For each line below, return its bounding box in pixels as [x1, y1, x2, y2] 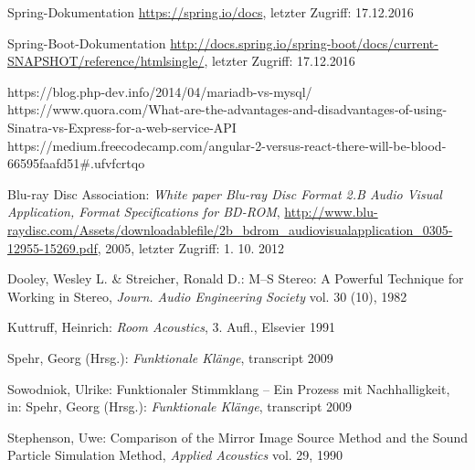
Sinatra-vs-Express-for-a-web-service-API [7, 117, 237, 136]
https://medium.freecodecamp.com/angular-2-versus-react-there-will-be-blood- [7, 135, 447, 155]
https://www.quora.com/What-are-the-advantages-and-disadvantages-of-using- [7, 100, 448, 119]
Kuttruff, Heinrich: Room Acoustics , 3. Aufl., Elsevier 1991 [7, 317, 336, 336]
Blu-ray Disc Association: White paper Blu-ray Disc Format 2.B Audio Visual [7, 184, 442, 203]
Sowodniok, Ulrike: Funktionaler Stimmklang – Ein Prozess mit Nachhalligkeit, [7, 379, 450, 398]
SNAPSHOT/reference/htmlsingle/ [7, 51, 205, 70]
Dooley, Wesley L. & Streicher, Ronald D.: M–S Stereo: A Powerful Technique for [7, 269, 464, 288]
